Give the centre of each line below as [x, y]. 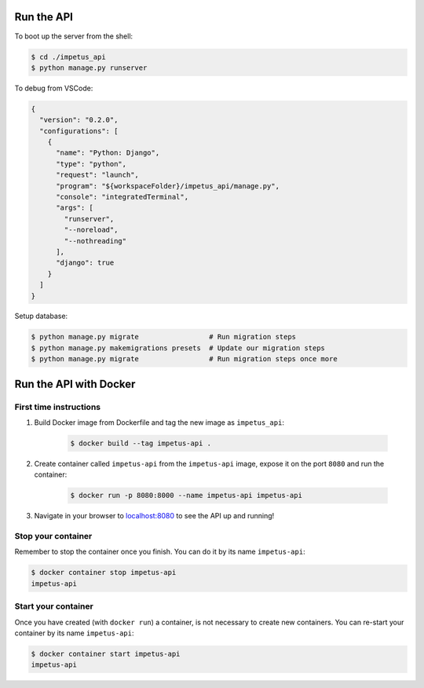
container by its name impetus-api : [74, 633]
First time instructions [58, 407]
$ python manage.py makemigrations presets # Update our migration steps [178, 348]
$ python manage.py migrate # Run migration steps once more [184, 359]
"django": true [85, 263]
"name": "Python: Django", [108, 153]
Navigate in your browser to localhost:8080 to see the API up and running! [154, 516]
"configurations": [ [79, 131]
